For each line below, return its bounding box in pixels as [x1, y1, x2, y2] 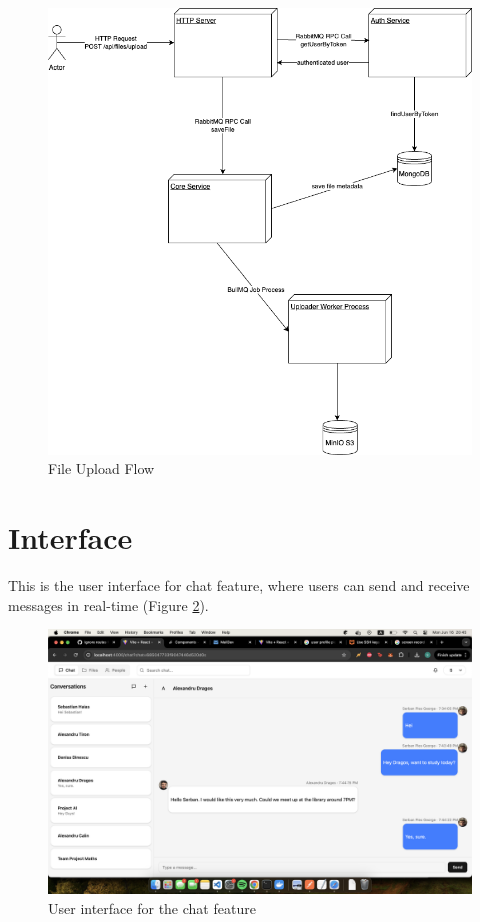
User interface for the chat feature [48, 897, 256, 918]
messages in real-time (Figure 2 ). [8, 594, 209, 615]
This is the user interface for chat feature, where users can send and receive [8, 575, 470, 596]
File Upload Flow [48, 458, 155, 479]
